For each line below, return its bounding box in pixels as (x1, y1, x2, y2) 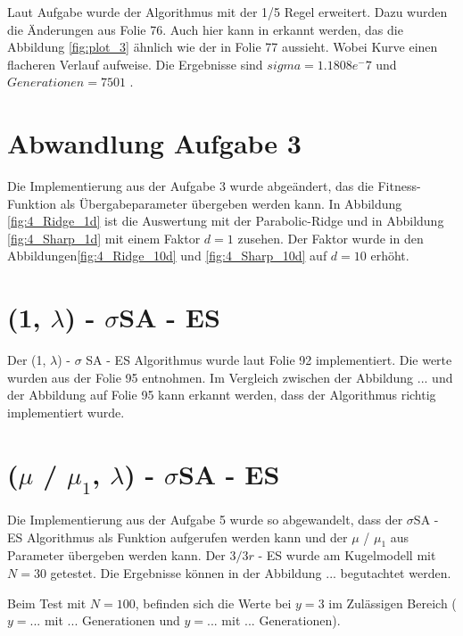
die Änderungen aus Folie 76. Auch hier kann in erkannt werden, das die (7, 20, 403, 38)
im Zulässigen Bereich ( (328, 593, 457, 612)
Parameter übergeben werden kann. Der (7, 546, 226, 565)
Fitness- (377, 177, 421, 195)
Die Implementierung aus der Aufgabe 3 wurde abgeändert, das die (7, 177, 374, 195)
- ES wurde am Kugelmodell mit (258, 546, 436, 565)
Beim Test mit (7, 593, 87, 612)
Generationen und (81, 611, 180, 630)
